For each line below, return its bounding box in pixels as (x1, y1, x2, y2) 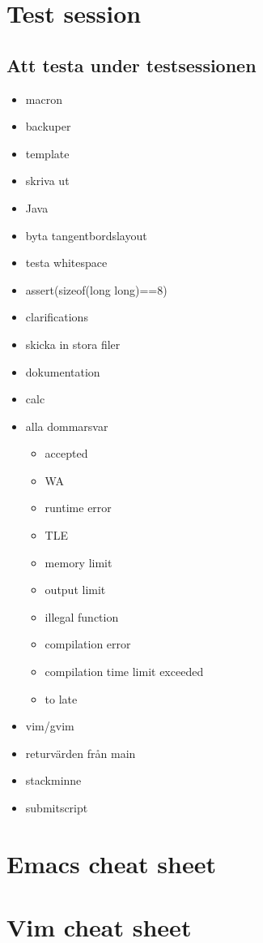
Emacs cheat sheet (6, 846, 216, 880)
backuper (25, 118, 71, 135)
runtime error (45, 499, 112, 516)
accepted (45, 445, 88, 462)
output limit (45, 581, 106, 598)
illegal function (45, 608, 119, 625)
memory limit (45, 553, 112, 571)
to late (45, 690, 78, 707)
